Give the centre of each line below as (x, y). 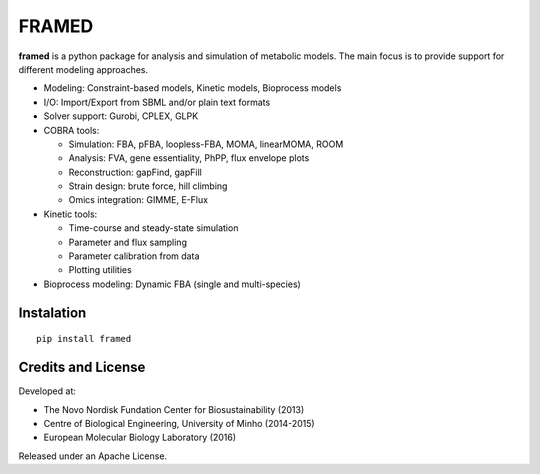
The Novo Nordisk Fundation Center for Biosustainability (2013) (174, 409)
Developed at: (47, 391)
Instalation (52, 312)
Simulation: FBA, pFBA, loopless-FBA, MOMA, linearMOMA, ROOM (206, 144)
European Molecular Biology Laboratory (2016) (140, 437)
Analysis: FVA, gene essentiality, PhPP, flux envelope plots (189, 158)
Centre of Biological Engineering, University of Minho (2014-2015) (179, 423)
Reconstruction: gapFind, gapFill (135, 172)
